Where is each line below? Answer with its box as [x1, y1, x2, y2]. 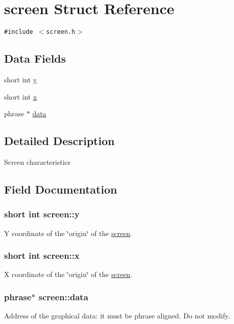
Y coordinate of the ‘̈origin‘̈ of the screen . [4, 227, 132, 238]
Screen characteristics [4, 156, 71, 167]
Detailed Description [4, 133, 115, 149]
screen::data [38, 290, 89, 303]
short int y [4, 74, 37, 84]
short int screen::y [4, 208, 80, 220]
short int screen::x [4, 249, 80, 262]
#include [4, 28, 33, 36]
